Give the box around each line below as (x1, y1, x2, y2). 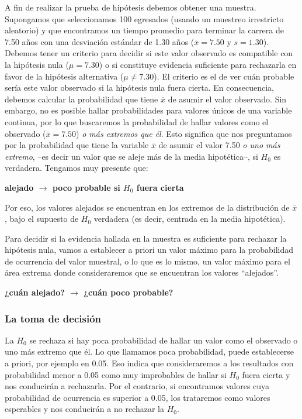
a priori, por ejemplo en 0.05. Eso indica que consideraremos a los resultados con (5, 357, 294, 369)
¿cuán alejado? (5, 286, 65, 298)
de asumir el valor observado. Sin (168, 92, 287, 105)
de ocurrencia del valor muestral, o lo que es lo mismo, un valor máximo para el (5, 255, 290, 267)
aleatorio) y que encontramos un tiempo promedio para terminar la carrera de (5, 24, 284, 36)
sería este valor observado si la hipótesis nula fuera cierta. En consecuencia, (5, 81, 274, 94)
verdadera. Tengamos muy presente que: (5, 162, 148, 174)
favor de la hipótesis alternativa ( (5, 70, 124, 82)
